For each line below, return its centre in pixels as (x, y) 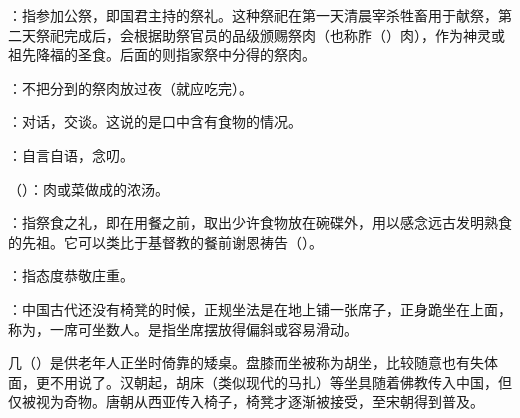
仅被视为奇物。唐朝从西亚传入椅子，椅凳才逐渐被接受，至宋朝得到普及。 (246, 401)
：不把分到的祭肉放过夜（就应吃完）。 (130, 87)
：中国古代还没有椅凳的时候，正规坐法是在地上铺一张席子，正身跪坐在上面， (260, 308)
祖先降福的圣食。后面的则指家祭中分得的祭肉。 (162, 54)
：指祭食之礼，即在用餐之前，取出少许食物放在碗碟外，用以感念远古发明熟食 (260, 222)
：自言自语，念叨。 (71, 154)
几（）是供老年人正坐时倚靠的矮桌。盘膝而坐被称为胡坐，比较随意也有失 (246, 362)
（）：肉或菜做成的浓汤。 (88, 188)
